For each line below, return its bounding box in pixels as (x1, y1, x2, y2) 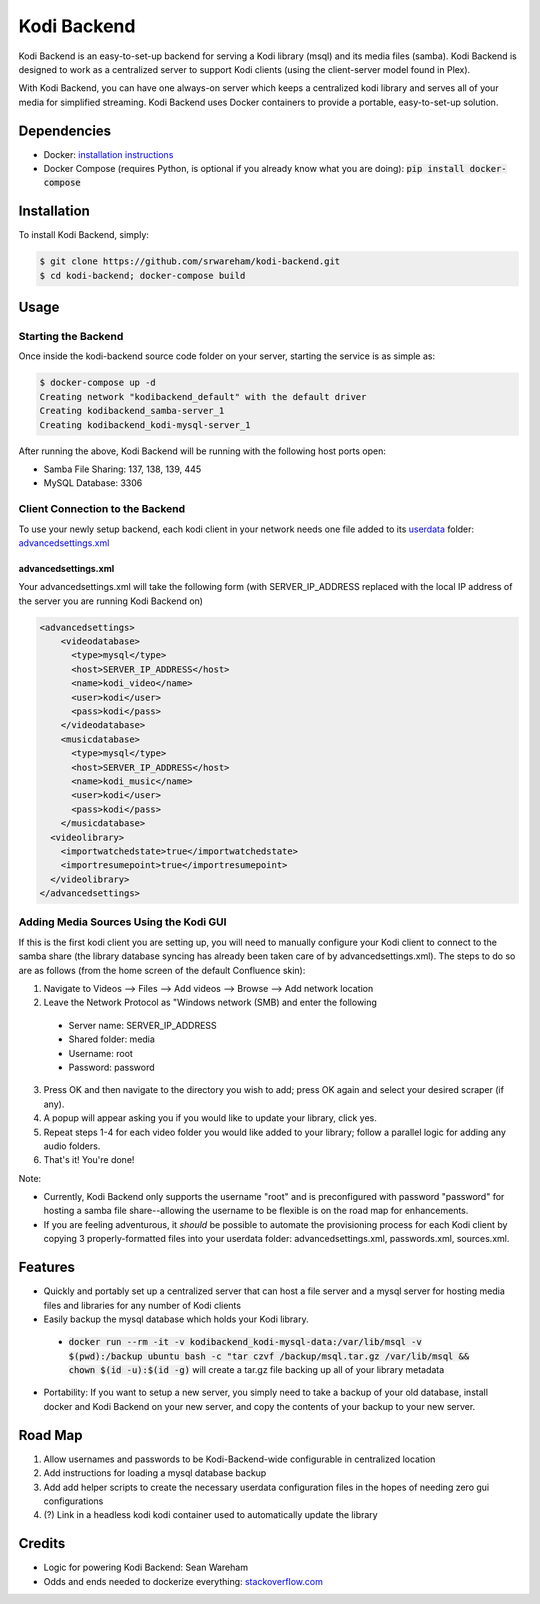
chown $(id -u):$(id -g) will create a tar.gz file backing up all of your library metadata (68, 1364, 445, 1376)
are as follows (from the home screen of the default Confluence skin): (18, 964, 306, 976)
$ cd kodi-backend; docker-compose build (39, 270, 246, 281)
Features (18, 1259, 75, 1276)
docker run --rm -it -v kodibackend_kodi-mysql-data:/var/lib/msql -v (68, 1336, 422, 1348)
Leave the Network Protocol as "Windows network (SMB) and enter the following (43, 996, 377, 1009)
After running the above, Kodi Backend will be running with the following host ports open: (18, 445, 387, 457)
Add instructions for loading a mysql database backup (43, 1467, 267, 1479)
